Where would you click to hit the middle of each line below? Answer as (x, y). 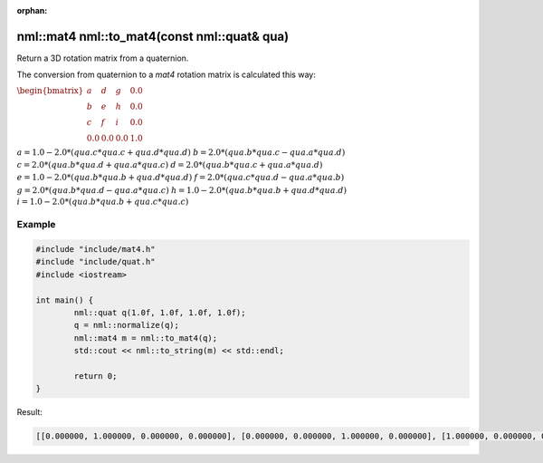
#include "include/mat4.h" (95, 249)
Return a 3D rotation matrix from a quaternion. (103, 58)
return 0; (95, 376)
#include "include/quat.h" (95, 262)
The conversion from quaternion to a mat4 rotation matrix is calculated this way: (166, 75)
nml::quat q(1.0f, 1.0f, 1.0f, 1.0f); (160, 312)
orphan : (32, 10)
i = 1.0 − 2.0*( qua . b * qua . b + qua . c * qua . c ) (103, 202)
